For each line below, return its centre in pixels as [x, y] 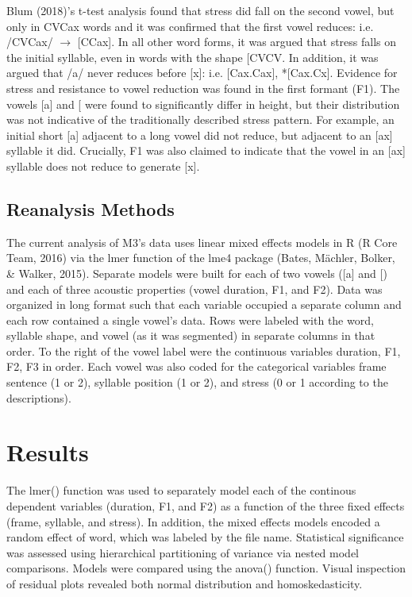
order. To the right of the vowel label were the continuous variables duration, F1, [204, 350]
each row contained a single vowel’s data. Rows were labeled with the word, [190, 320]
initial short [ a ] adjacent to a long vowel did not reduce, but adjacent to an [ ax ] [200, 135]
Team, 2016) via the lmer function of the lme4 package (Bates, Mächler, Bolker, [201, 258]
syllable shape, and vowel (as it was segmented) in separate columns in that [191, 335]
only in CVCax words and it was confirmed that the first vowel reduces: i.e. [190, 26]
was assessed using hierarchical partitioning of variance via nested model [183, 552]
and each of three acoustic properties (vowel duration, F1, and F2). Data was [194, 289]
